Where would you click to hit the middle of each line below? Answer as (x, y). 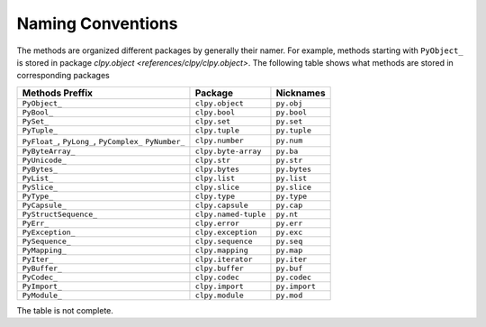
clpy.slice (217, 187)
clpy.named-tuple (230, 214)
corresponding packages (63, 76)
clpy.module (220, 295)
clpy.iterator (224, 259)
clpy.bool (215, 112)
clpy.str (213, 160)
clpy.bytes (217, 169)
